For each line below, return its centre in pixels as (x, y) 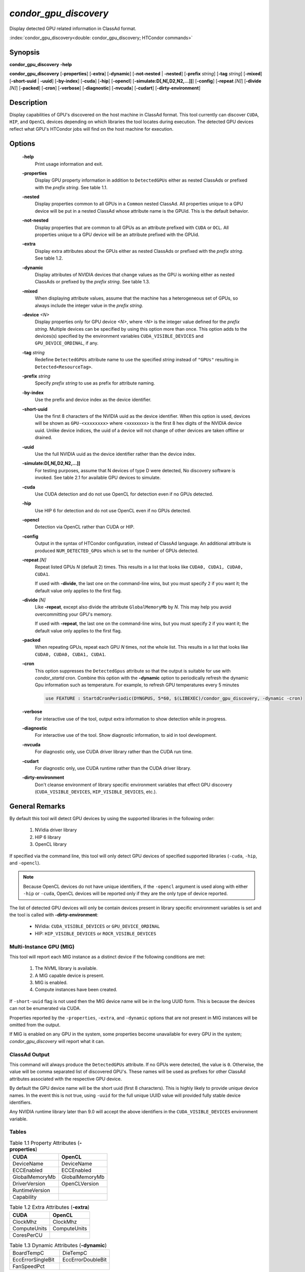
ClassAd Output (29, 1054)
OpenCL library (51, 844)
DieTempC (75, 1253)
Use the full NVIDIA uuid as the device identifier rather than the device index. (115, 454)
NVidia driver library (56, 830)
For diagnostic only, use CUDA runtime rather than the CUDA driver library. (113, 768)
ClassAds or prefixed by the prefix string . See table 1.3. (92, 282)
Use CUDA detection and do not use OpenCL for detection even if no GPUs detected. (124, 494)
